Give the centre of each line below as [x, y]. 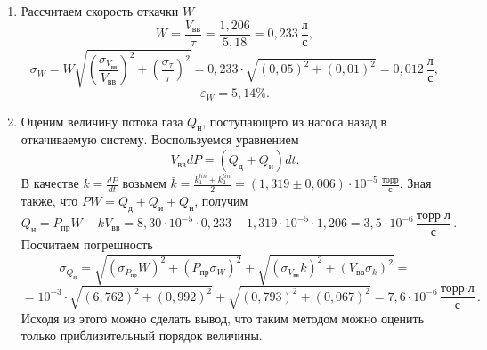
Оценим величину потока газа [102, 121]
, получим [221, 201]
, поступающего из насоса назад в [295, 121]
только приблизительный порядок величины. [142, 335]
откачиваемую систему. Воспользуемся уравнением [160, 139]
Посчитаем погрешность [87, 244]
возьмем [144, 183]
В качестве [50, 183]
